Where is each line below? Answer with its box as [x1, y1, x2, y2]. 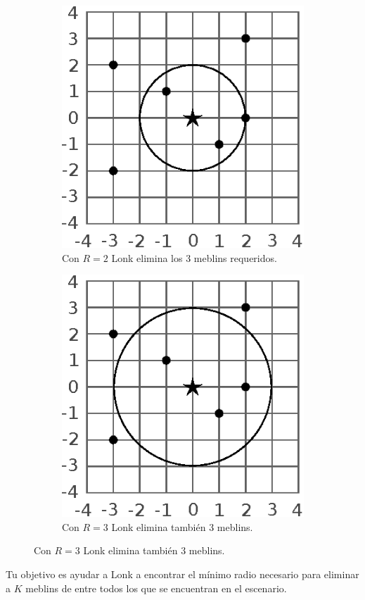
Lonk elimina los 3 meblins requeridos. [111, 250, 277, 265]
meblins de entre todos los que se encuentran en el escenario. [25, 580, 287, 595]
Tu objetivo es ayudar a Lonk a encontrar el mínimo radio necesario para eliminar [6, 566, 359, 581]
